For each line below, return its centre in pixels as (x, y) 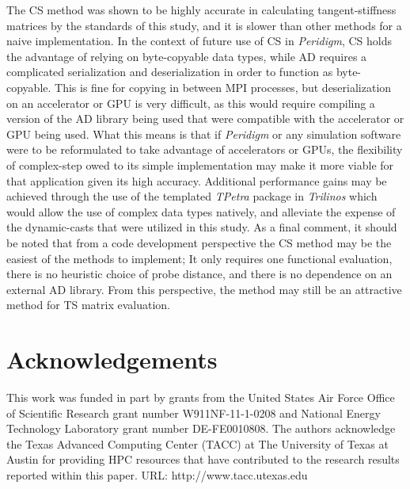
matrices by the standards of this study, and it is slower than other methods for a (204, 25)
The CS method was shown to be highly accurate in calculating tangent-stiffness (201, 10)
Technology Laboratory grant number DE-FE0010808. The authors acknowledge (201, 428)
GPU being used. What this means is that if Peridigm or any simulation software (204, 134)
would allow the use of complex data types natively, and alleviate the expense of (201, 211)
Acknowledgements (112, 359)
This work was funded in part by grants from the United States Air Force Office (201, 397)
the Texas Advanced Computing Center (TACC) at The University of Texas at (197, 443)
